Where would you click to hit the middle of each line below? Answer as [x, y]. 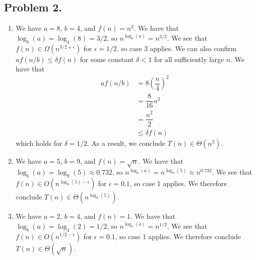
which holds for [39, 143]
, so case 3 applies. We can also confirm [177, 48]
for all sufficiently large [189, 59]
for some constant [107, 59]
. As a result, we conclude [126, 143]
